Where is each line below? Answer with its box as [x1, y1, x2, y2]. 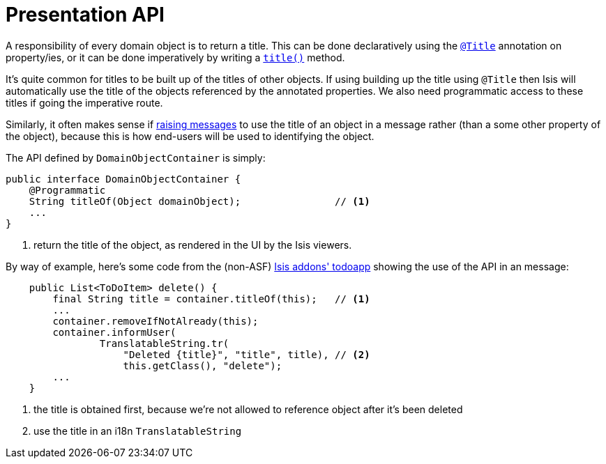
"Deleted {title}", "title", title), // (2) [123, 348, 370, 360]
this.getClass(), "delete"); [123, 359, 282, 371]
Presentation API [6, 3, 165, 26]
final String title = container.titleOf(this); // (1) [52, 293, 370, 304]
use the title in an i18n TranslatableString [33, 424, 242, 437]
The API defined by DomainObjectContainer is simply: [6, 151, 266, 164]
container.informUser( [52, 326, 176, 338]
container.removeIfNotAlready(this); [52, 315, 259, 327]
